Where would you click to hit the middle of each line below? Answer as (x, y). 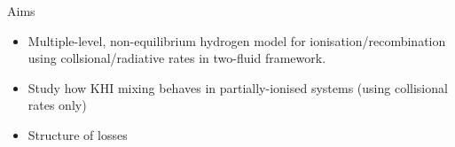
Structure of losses (78, 134)
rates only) (57, 105)
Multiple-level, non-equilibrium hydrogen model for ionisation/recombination (237, 40)
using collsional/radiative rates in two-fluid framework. (177, 58)
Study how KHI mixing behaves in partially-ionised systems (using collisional (238, 87)
